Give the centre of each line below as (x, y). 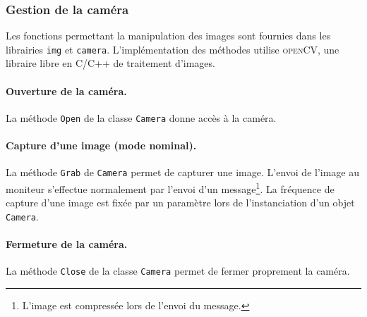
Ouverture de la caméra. (66, 91)
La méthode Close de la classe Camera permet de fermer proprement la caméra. (178, 271)
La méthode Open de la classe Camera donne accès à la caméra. (141, 117)
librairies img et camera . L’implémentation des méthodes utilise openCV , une (173, 49)
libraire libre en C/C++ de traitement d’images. (110, 63)
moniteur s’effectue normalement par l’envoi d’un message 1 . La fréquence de (170, 187)
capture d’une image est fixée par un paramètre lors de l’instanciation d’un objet (180, 203)
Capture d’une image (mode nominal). (101, 145)
